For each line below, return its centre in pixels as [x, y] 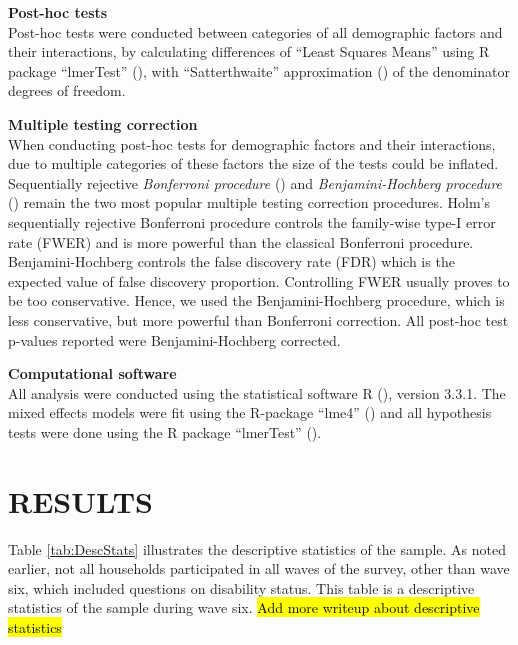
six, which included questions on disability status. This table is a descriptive [241, 587]
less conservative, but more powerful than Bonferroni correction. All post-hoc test [258, 319]
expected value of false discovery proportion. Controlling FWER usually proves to [259, 280]
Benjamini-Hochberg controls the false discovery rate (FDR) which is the [231, 261]
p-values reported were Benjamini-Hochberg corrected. [174, 339]
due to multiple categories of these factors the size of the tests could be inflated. [253, 163]
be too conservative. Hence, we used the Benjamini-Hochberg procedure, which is [256, 300]
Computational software [92, 373]
